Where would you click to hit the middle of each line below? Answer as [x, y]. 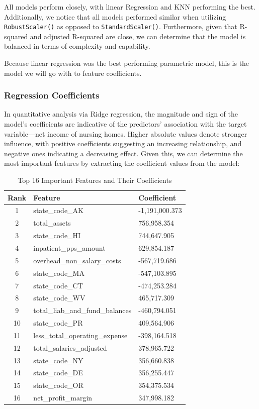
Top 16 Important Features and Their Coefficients [95, 180]
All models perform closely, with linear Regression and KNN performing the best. [130, 7]
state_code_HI [57, 235]
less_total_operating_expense [80, 335]
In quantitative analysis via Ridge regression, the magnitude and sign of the [121, 114]
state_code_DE [58, 373]
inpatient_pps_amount [69, 247]
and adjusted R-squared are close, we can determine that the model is [138, 36]
